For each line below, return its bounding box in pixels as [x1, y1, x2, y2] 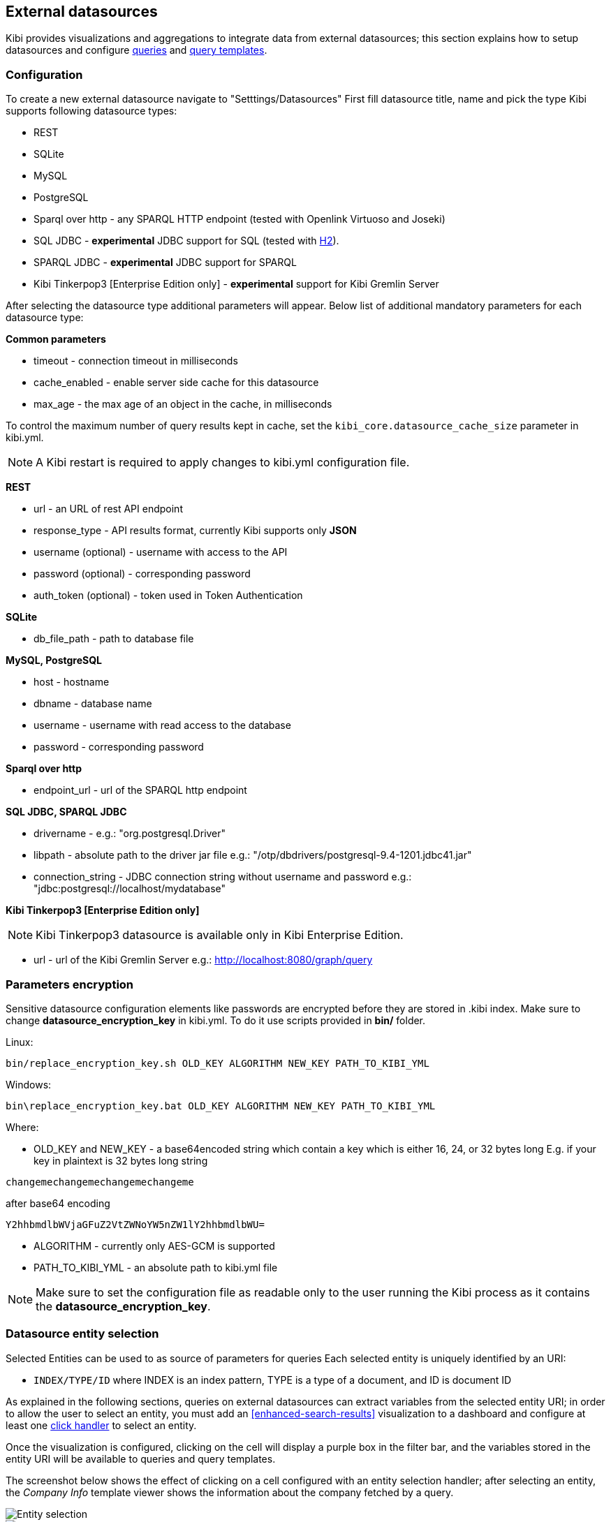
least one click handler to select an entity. [6, 1419, 197, 1431]
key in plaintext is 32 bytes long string [34, 1154, 208, 1167]
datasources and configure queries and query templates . [6, 44, 267, 57]
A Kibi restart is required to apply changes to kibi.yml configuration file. [36, 455, 410, 470]
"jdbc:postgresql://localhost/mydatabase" [34, 882, 226, 895]
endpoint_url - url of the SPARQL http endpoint [34, 784, 247, 797]
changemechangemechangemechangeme [6, 1176, 194, 1188]
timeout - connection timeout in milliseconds [34, 355, 238, 367]
